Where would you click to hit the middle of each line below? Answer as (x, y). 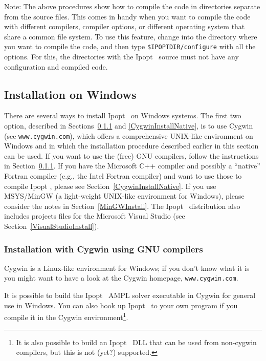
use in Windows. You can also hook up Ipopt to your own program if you (121, 305)
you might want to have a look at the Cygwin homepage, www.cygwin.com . (121, 278)
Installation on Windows (70, 94)
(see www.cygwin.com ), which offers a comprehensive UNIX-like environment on (129, 135)
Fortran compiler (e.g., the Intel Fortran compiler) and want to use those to (123, 176)
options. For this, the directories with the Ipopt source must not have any (121, 57)
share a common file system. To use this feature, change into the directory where (131, 36)
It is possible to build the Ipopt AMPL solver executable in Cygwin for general (130, 295)
